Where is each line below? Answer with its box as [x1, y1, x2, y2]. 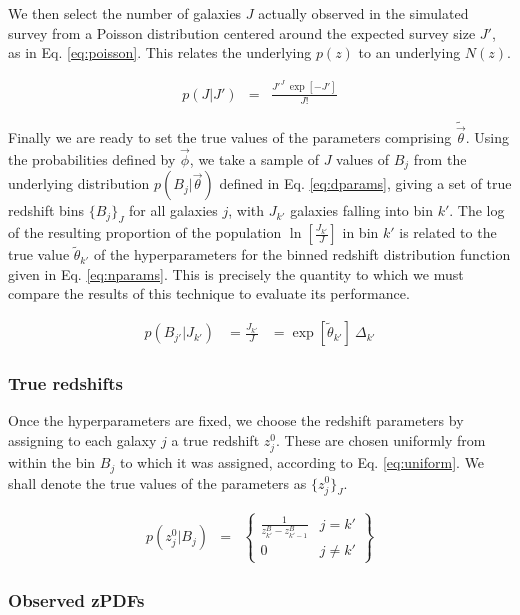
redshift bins [8, 200, 85, 221]
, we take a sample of [189, 148, 319, 169]
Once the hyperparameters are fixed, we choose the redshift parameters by [8, 410, 464, 431]
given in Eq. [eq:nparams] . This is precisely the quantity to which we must [8, 263, 464, 284]
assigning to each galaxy [8, 429, 157, 450]
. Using [465, 127, 509, 148]
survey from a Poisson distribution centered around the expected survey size [8, 22, 476, 43]
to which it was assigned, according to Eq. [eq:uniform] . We [119, 452, 485, 473]
